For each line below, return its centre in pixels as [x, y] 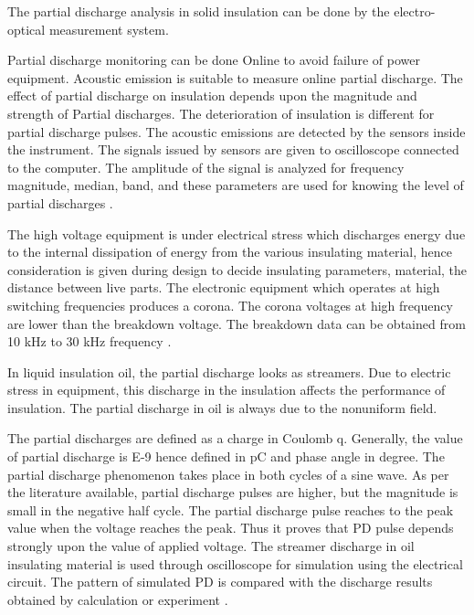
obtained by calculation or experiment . [118, 599]
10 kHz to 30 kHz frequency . [90, 341]
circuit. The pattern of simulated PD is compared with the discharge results [220, 582]
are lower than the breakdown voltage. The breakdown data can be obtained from [237, 323]
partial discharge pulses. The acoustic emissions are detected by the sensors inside [237, 131]
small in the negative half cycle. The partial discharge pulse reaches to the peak [231, 509]
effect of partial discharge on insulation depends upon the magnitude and [212, 95]
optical [26, 29]
